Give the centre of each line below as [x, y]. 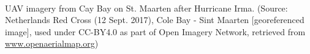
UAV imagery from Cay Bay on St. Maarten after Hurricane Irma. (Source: [146, 8]
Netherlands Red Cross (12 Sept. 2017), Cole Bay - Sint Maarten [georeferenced [155, 20]
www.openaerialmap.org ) [52, 43]
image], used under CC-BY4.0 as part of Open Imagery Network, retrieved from [155, 31]
